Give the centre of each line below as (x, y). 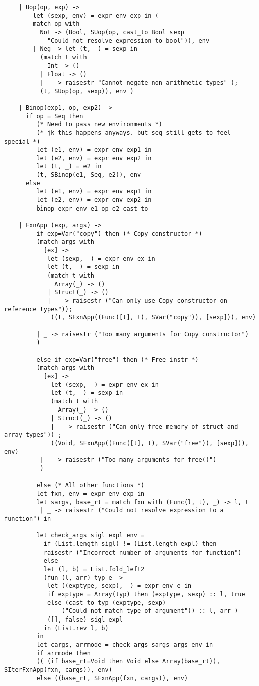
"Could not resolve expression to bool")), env (128, 41)
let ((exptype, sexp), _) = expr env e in (119, 586)
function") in (28, 519)
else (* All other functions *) (91, 485)
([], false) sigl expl (85, 619)
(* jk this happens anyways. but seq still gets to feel (134, 133)
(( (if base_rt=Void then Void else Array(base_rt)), (128, 662)
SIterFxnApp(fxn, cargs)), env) (58, 670)
